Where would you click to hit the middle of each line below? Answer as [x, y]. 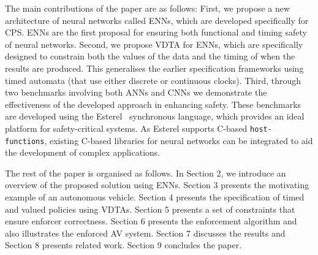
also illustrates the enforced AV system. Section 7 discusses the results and [145, 233]
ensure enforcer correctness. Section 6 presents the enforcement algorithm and [151, 221]
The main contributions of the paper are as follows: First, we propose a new [148, 8]
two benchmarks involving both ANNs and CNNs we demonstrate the [136, 92]
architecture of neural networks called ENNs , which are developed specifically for [157, 20]
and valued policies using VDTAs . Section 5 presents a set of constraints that [150, 209]
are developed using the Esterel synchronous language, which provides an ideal [155, 116]
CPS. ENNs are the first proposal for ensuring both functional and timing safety [156, 32]
